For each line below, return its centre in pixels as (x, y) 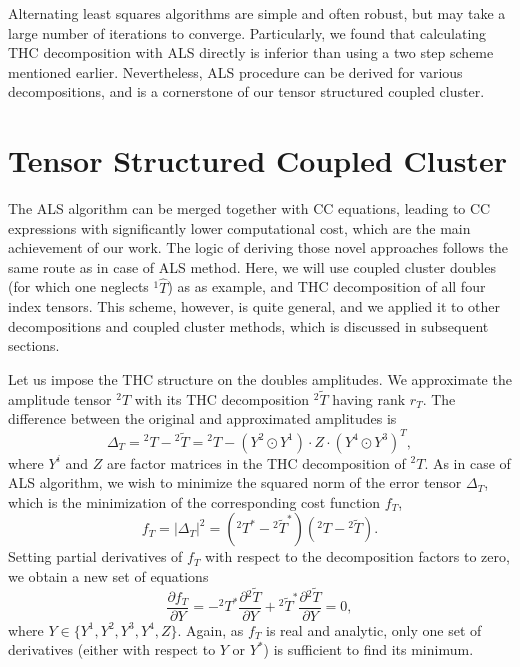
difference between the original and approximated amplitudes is (202, 418)
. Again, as (210, 629)
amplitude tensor (60, 398)
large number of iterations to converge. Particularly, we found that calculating (247, 32)
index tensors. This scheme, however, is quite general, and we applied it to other (254, 306)
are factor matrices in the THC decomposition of (256, 462)
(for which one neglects (78, 286)
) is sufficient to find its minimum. (368, 649)
